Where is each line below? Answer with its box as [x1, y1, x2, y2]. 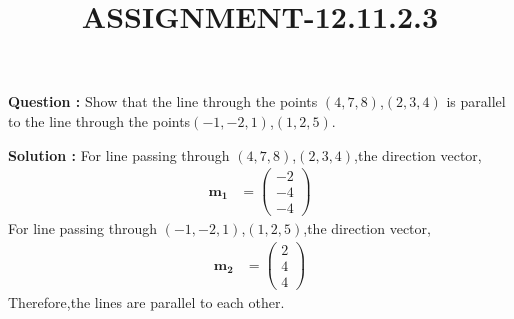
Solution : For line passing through [8, 144, 230, 165]
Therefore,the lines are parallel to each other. [8, 292, 285, 313]
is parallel [446, 91, 506, 112]
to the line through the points [8, 110, 191, 131]
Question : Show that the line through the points [8, 91, 318, 112]
